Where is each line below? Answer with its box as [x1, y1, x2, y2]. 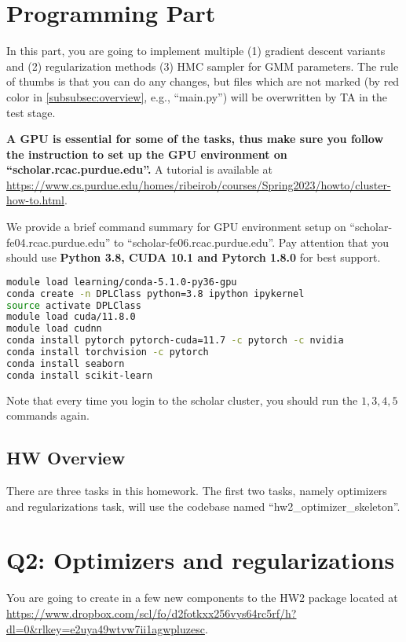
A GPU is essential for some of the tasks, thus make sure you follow [6, 130, 384, 147]
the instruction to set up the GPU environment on [6, 145, 287, 162]
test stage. [6, 104, 56, 120]
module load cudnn [6, 323, 102, 335]
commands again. [6, 407, 90, 424]
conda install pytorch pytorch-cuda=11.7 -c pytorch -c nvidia [6, 335, 344, 347]
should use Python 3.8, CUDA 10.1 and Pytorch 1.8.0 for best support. [6, 249, 381, 266]
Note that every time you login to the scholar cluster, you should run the [6, 391, 358, 408]
